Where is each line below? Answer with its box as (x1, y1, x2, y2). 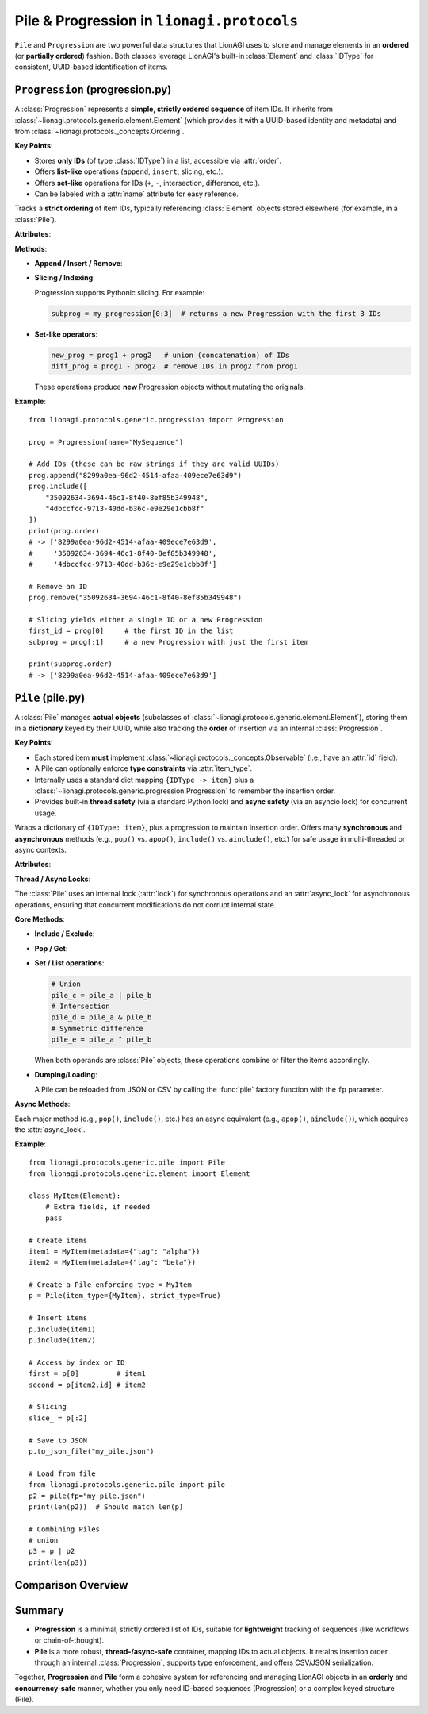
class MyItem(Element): (29, 1191, 121, 1200)
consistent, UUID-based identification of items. (14, 62, 168, 71)
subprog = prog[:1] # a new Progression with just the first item (29, 637, 309, 646)
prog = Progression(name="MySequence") (29, 437, 184, 446)
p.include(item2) (29, 1336, 96, 1345)
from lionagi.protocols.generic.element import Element (29, 1169, 250, 1178)
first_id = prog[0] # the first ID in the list (29, 626, 234, 635)
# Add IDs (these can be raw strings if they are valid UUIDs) (29, 460, 280, 468)
